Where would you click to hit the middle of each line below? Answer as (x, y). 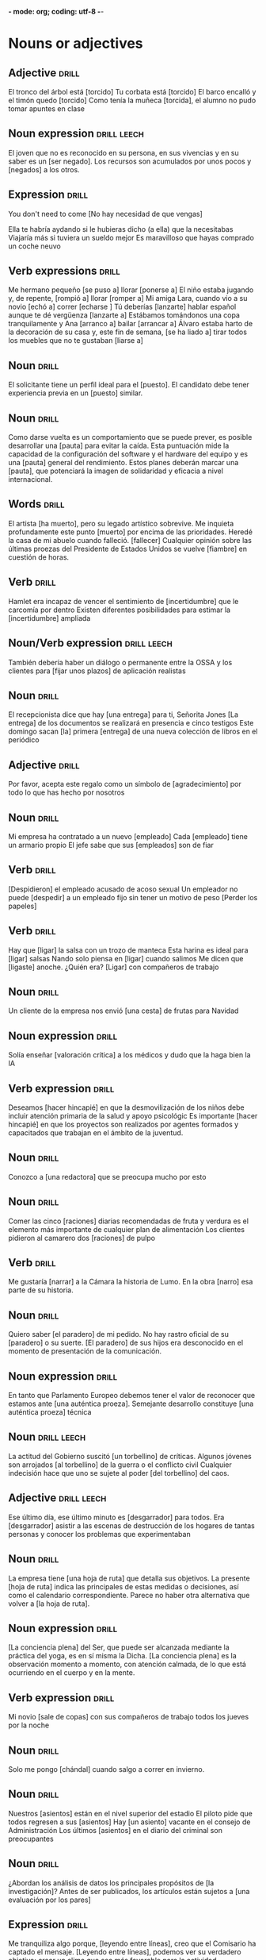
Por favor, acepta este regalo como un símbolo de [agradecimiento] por (125, 784)
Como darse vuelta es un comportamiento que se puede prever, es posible (130, 437)
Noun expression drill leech (76, 134)
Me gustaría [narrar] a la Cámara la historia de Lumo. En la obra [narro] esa (131, 1282)
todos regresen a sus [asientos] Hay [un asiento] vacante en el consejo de (129, 1822)
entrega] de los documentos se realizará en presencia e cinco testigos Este (131, 723)
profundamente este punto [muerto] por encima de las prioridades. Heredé (131, 532)
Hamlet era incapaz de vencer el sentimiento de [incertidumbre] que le (123, 601)
